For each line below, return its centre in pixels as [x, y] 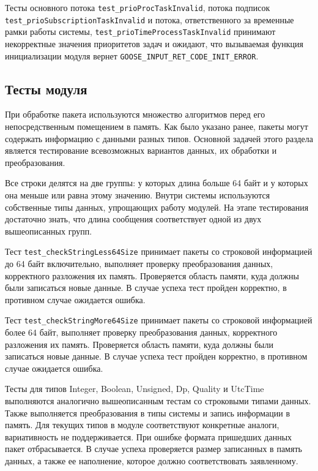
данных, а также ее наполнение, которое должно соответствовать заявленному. [152, 460]
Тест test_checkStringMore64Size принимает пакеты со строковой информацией [159, 320]
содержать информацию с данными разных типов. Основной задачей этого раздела [159, 138]
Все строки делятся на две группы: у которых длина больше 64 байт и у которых [157, 183]
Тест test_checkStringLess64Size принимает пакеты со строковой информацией [159, 251]
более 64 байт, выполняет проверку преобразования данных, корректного [141, 332]
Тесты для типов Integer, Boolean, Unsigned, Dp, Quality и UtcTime [135, 389]
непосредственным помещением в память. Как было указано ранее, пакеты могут [157, 126]
